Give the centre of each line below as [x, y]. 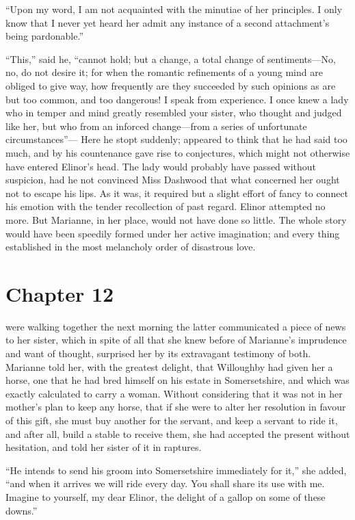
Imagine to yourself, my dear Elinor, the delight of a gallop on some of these [166, 496]
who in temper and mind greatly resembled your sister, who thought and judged [174, 113]
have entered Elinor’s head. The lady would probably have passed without [161, 166]
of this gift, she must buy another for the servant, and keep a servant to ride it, [172, 420]
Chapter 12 [60, 293]
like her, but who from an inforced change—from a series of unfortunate [156, 126]
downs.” [22, 510]
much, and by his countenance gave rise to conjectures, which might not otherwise [178, 152]
